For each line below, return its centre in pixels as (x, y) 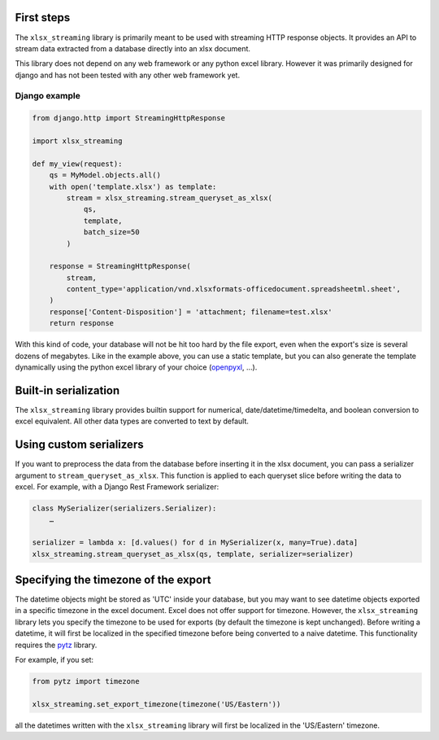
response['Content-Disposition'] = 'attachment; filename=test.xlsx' (191, 312)
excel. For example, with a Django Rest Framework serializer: (117, 487)
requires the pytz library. (56, 645)
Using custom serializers (79, 445)
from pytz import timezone (86, 681)
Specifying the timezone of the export (113, 579)
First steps (43, 18)
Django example (48, 96)
